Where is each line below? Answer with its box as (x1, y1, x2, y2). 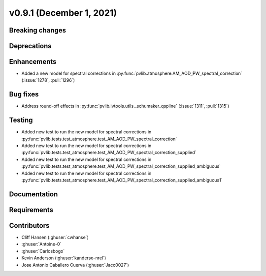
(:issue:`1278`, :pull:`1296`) (21, 77, 75, 83)
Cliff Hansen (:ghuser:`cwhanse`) (21, 234, 89, 240)
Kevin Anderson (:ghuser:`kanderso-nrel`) (21, 255, 106, 261)
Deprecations (9, 42, 52, 50)
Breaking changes (9, 26, 66, 34)
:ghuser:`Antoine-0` (21, 241, 62, 247)
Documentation (9, 190, 58, 198)
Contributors (9, 221, 50, 230)
